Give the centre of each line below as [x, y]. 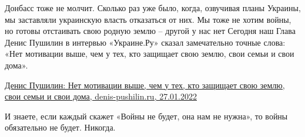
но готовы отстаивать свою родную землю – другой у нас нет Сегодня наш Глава [150, 31]
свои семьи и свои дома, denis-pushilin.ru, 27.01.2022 [101, 96]
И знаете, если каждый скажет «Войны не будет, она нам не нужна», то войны [146, 116]
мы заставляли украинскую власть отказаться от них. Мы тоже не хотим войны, [148, 19]
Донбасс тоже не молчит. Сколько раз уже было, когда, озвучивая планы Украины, [153, 8]
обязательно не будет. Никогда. [60, 127]
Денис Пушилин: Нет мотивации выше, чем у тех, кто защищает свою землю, [145, 85]
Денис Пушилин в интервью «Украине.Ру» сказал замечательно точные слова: [145, 42]
